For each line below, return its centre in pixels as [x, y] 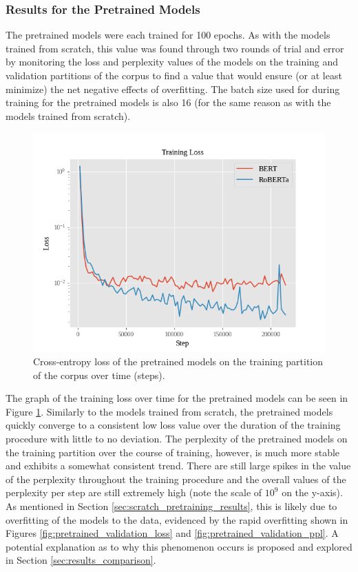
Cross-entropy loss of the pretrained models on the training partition [178, 361]
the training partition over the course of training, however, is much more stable [173, 452]
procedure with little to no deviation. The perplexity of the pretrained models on [177, 438]
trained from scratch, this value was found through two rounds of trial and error [175, 48]
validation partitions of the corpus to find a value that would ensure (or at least [174, 75]
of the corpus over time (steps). [99, 375]
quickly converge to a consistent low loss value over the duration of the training [173, 425]
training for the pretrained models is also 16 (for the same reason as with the [168, 102]
